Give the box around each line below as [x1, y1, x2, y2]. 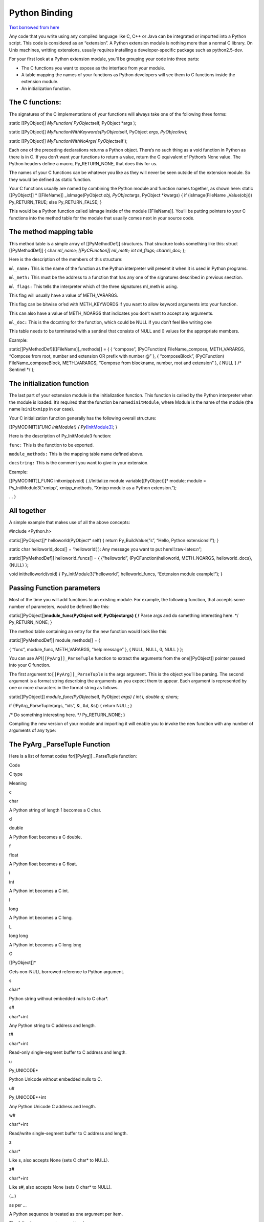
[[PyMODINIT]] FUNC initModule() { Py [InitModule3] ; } [9, 424, 117, 430]
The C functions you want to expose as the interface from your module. [21, 65, 166, 71]
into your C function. [9, 662, 51, 668]
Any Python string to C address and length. [9, 1023, 96, 1028]
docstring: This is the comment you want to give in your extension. [9, 460, 149, 466]
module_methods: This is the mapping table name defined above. [9, 451, 144, 457]
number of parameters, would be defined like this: [9, 604, 110, 610]
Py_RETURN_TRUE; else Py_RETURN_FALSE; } [9, 199, 102, 205]
